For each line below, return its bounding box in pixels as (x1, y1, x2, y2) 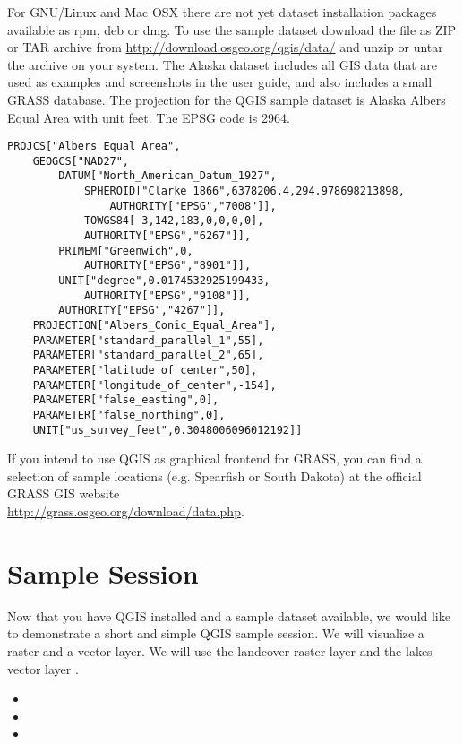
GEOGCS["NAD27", (32, 154, 130, 168)
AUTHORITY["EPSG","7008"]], (109, 199, 277, 212)
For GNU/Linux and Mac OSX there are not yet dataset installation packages (7, 3, 437, 21)
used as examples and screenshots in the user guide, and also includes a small (7, 73, 433, 91)
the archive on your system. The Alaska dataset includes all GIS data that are (7, 55, 438, 74)
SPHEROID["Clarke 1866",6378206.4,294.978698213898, (83, 185, 405, 198)
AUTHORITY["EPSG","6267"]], (83, 229, 252, 243)
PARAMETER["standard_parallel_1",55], (32, 333, 264, 347)
